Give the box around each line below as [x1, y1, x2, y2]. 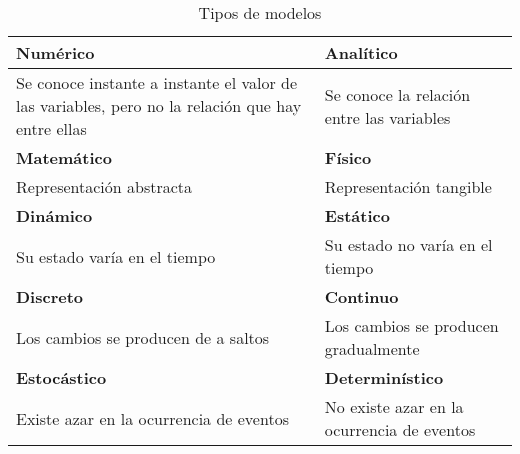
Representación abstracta [16, 175, 193, 198]
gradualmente [324, 337, 420, 360]
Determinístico [324, 366, 444, 389]
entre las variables [324, 105, 451, 129]
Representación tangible [324, 175, 492, 198]
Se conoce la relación [324, 82, 471, 106]
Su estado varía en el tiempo [16, 244, 216, 268]
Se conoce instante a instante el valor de [16, 71, 298, 94]
